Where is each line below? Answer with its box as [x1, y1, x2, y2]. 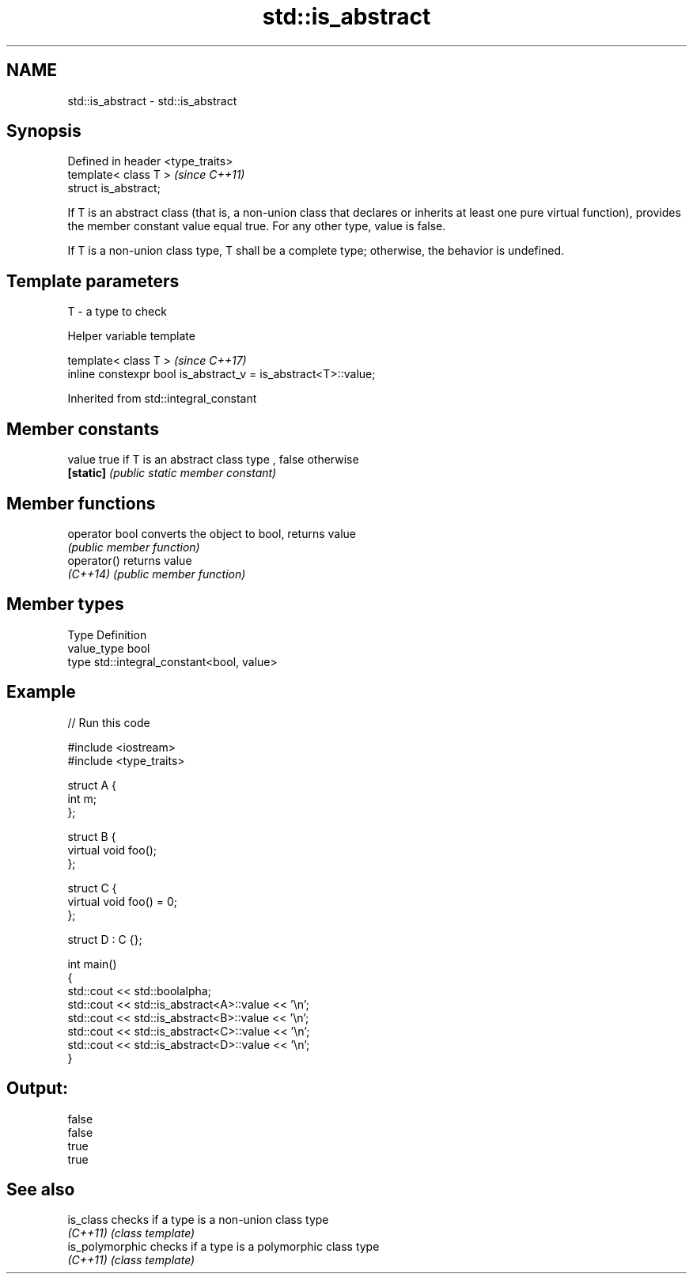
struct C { [67, 880, 117, 895]
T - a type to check [67, 305, 167, 319]
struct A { [67, 778, 116, 792]
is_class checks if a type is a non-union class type [67, 1213, 329, 1227]
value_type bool [67, 641, 150, 655]
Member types [6, 594, 124, 615]
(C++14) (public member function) [67, 566, 246, 581]
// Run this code [67, 715, 150, 729]
